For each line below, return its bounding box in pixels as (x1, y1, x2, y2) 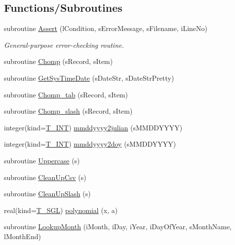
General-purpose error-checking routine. (4, 39, 124, 50)
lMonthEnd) (4, 231, 41, 241)
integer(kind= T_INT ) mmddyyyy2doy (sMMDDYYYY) (4, 139, 176, 149)
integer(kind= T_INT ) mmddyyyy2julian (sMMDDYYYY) (4, 122, 183, 132)
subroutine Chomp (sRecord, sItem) (4, 56, 113, 66)
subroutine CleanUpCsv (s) (4, 172, 86, 182)
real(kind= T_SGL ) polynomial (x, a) (4, 205, 118, 215)
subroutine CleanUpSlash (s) (4, 188, 91, 199)
